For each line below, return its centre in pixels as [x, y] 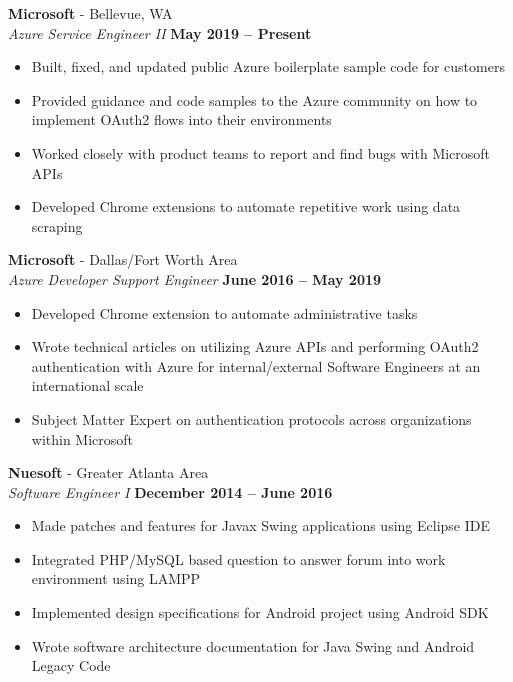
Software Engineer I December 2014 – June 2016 [170, 491]
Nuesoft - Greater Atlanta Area [108, 472]
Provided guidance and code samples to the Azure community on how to [254, 99]
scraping [57, 225]
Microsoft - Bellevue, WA [90, 13]
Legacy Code [71, 665]
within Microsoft [82, 438]
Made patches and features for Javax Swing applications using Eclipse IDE [261, 525]
